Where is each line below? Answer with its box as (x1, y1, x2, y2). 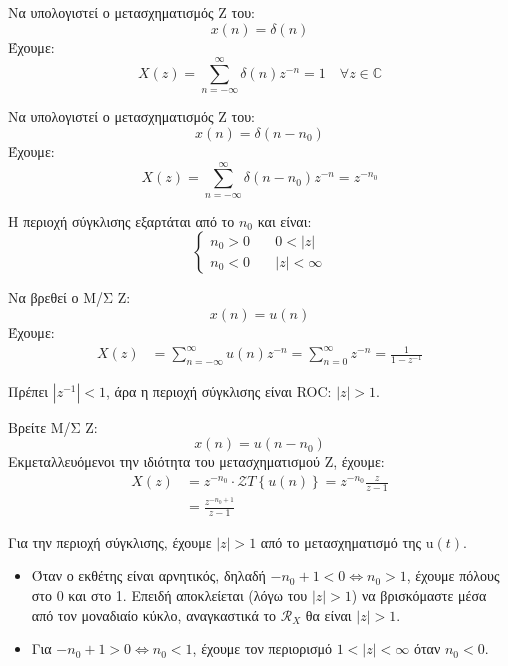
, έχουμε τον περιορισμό (192, 638, 333, 659)
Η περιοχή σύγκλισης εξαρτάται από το (8, 210, 235, 231)
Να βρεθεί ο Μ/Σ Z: (8, 287, 131, 308)
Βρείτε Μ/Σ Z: (8, 416, 98, 437)
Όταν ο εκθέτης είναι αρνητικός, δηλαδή (31, 565, 266, 586)
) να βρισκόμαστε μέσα (351, 585, 487, 606)
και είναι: (257, 210, 312, 231)
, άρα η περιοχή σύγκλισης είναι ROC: (106, 380, 332, 401)
